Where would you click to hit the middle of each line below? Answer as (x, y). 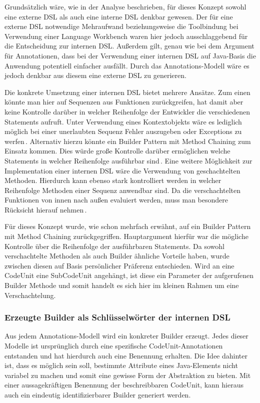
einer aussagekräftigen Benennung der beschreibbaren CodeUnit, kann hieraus (124, 385)
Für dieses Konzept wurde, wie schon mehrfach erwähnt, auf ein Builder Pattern (128, 226)
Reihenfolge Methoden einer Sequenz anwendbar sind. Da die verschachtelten (122, 190)
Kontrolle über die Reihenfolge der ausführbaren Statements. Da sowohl (114, 246)
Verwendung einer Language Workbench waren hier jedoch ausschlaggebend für (126, 36)
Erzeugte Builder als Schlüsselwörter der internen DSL (117, 317)
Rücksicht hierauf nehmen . (46, 209)
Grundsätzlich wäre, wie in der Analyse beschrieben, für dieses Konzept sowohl (125, 6)
